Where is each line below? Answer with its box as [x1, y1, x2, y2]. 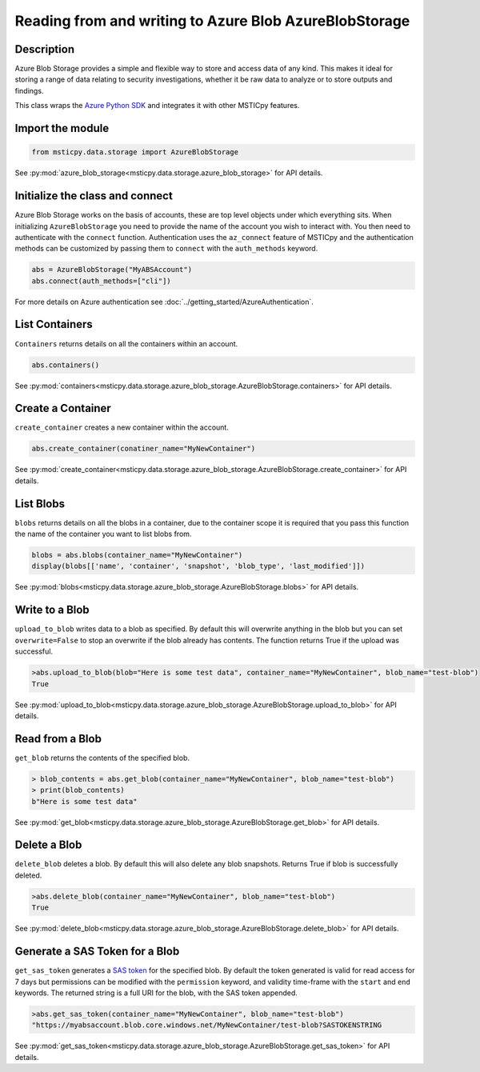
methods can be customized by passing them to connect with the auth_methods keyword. [14, 244, 318, 254]
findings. [14, 86, 44, 95]
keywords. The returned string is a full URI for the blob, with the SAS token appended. [14, 988, 298, 998]
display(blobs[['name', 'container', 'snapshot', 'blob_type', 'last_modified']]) [31, 562, 366, 571]
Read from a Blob [14, 732, 102, 746]
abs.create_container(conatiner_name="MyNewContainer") [31, 444, 256, 454]
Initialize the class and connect [14, 189, 174, 203]
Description [14, 42, 75, 56]
